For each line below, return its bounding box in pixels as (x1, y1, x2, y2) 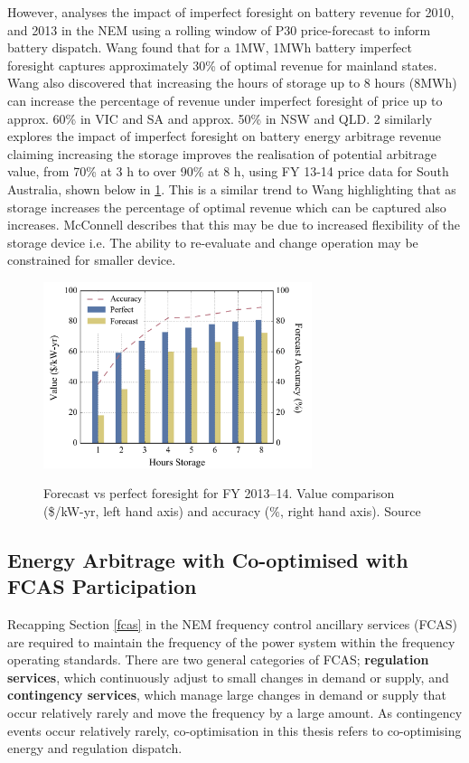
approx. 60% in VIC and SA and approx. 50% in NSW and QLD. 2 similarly (7, 108, 433, 127)
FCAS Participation (7, 572, 197, 600)
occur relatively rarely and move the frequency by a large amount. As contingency (7, 702, 463, 721)
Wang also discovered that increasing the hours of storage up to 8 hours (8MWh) (7, 73, 457, 92)
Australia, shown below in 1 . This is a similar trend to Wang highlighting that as (7, 179, 456, 198)
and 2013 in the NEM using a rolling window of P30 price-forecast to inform (7, 20, 431, 39)
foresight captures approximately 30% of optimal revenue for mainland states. (7, 55, 437, 74)
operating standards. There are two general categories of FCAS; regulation (7, 650, 429, 669)
